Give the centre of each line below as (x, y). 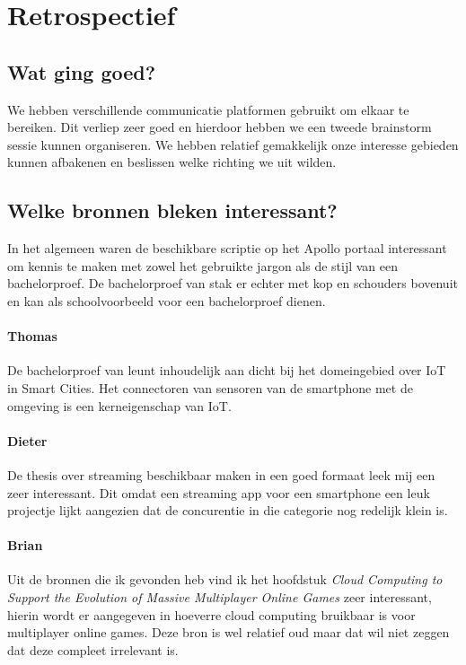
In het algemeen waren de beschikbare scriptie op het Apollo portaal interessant (227, 248)
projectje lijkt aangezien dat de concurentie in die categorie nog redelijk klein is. (228, 510)
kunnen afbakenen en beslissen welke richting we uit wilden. (172, 162)
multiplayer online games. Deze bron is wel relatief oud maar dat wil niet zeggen (229, 632)
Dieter (27, 440)
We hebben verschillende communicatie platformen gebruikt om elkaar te (208, 109)
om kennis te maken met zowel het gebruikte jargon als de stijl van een (203, 265)
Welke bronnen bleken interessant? (172, 210)
